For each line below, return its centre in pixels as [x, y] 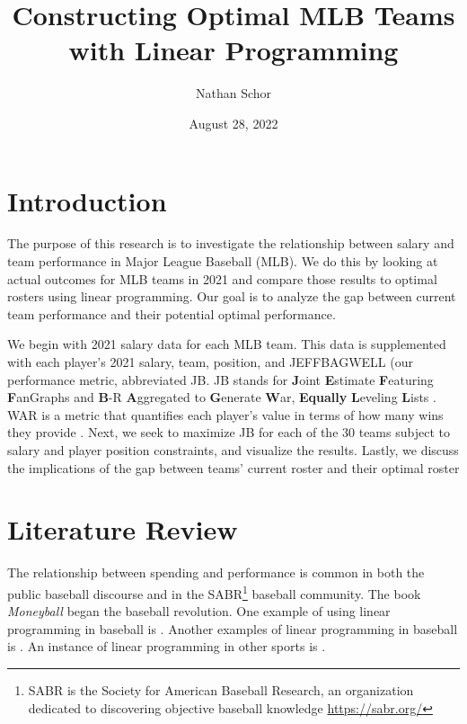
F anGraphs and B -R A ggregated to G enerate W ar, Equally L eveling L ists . [222, 397]
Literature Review [123, 529]
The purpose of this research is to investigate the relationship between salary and [231, 243]
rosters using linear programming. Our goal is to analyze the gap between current [232, 296]
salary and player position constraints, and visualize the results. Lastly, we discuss [233, 449]
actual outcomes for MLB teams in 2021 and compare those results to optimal [222, 278]
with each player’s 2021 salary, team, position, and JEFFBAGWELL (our [210, 362]
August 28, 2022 [233, 123]
